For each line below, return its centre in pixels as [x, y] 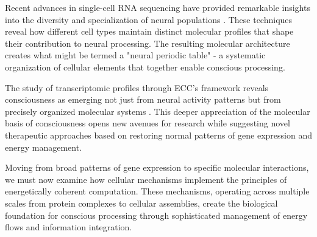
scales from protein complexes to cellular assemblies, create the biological [141, 203]
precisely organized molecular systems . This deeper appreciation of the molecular [158, 111]
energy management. [44, 147]
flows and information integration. [69, 227]
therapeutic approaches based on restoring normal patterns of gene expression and [158, 135]
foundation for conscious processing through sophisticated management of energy [156, 215]
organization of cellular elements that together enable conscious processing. [145, 67]
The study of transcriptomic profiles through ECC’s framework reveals [137, 87]
